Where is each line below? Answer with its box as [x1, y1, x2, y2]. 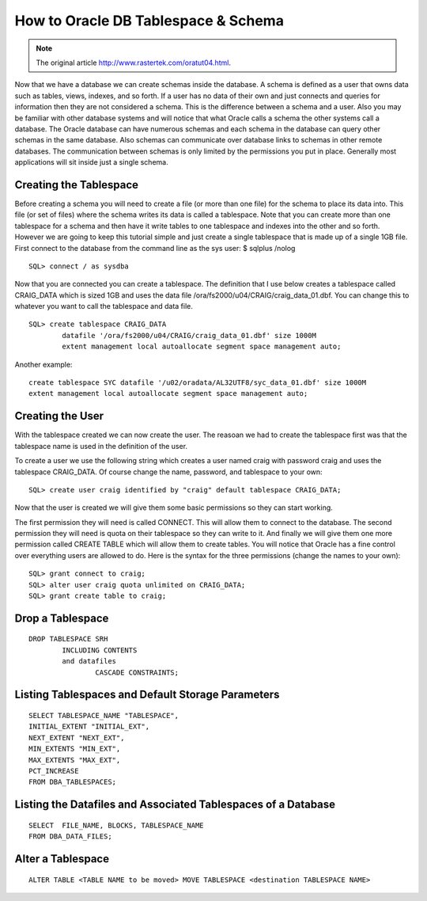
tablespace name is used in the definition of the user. [14, 441, 188, 450]
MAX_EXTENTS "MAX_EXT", [28, 755, 121, 764]
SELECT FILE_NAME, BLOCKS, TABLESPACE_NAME [28, 820, 205, 830]
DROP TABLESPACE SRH [28, 634, 108, 644]
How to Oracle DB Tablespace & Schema [14, 12, 285, 29]
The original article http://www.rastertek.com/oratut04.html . [36, 58, 231, 67]
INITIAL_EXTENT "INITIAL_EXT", [28, 722, 150, 732]
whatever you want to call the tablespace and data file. [14, 302, 194, 311]
